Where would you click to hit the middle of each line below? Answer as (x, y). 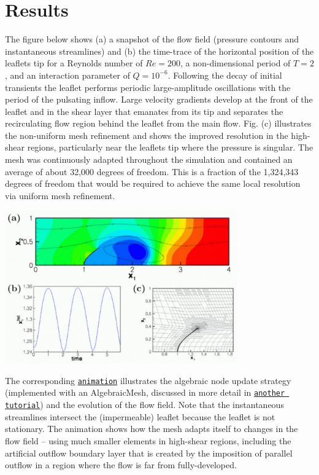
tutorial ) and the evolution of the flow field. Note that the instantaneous (144, 405)
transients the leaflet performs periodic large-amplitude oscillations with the (148, 87)
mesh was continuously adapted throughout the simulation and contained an (149, 159)
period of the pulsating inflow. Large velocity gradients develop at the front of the (159, 99)
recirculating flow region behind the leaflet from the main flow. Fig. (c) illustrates (158, 123)
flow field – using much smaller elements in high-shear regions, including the (148, 440)
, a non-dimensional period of (235, 63)
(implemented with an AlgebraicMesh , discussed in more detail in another (145, 392)
